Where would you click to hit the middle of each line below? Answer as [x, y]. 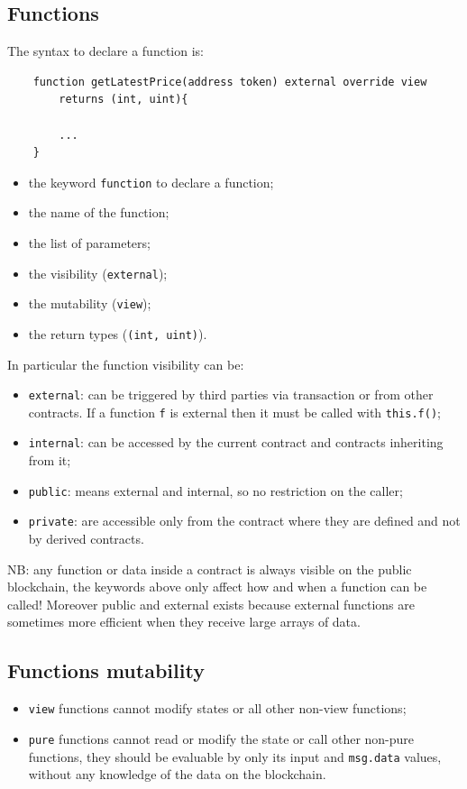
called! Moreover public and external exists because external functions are [211, 604]
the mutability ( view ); [90, 303]
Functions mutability [106, 670]
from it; [50, 460]
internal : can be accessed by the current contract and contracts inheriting [236, 442]
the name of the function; [99, 212]
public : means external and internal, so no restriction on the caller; [215, 490]
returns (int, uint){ [124, 100]
